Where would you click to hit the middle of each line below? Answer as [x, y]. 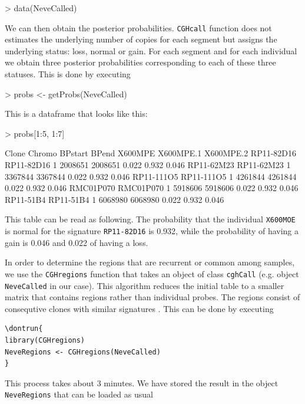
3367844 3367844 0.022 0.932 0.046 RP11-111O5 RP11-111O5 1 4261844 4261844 [151, 176]
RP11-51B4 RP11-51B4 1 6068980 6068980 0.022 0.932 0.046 [115, 199]
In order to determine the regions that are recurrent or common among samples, [150, 262]
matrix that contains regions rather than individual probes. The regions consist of [152, 297]
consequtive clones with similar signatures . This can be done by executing [139, 308]
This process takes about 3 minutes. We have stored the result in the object [142, 382]
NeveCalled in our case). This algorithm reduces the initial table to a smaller [145, 285]
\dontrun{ [24, 329]
